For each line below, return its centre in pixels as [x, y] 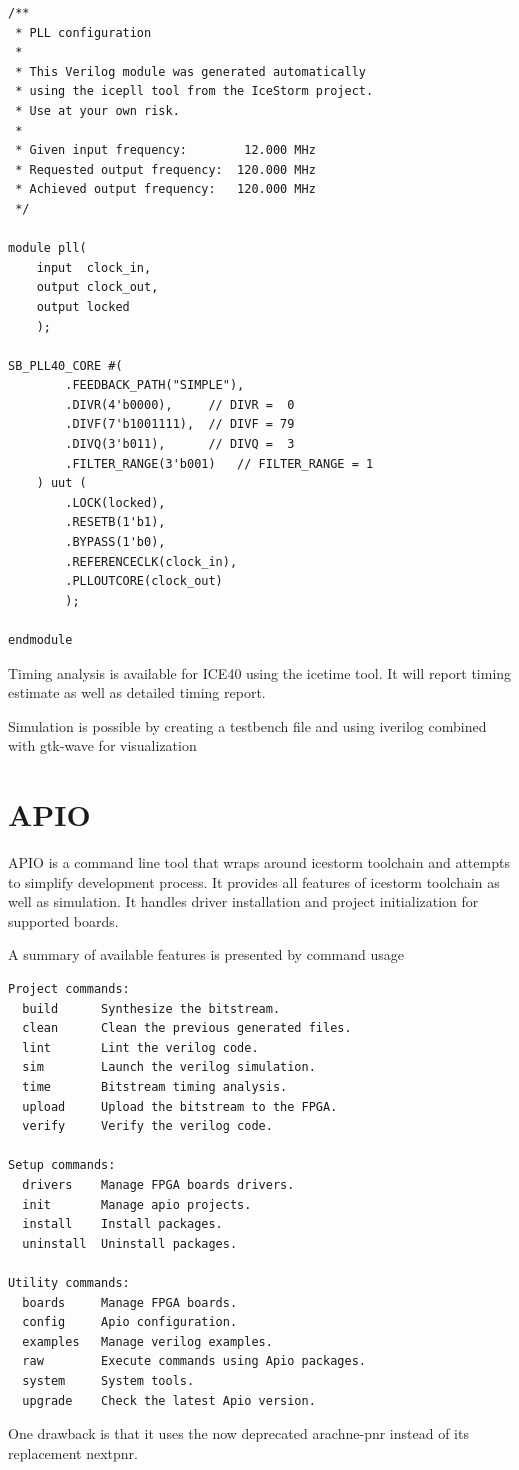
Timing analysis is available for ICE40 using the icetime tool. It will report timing [260, 672]
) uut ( [61, 483]
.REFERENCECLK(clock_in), [151, 561]
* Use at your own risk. [97, 110]
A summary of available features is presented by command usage [206, 954]
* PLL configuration [83, 32]
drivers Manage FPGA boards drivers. [158, 1185]
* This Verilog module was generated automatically [190, 71]
